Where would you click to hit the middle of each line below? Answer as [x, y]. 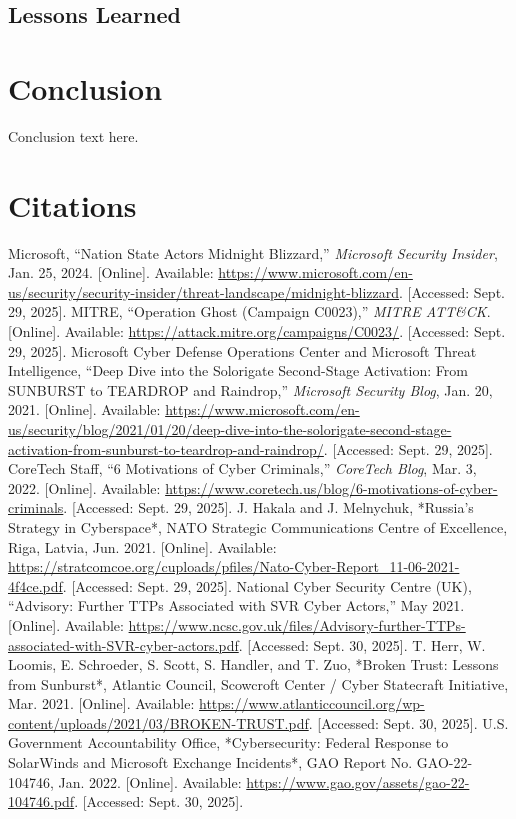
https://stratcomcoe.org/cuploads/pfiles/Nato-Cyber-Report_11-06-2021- [234, 566]
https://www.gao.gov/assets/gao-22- [358, 781]
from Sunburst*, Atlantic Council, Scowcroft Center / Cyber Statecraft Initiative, [258, 683]
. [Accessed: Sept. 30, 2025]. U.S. [408, 722]
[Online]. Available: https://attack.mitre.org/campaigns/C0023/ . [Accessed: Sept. [257, 331]
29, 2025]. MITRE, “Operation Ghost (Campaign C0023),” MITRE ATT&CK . [249, 311]
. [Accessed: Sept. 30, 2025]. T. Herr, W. [362, 644]
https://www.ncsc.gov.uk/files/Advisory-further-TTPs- [297, 624]
